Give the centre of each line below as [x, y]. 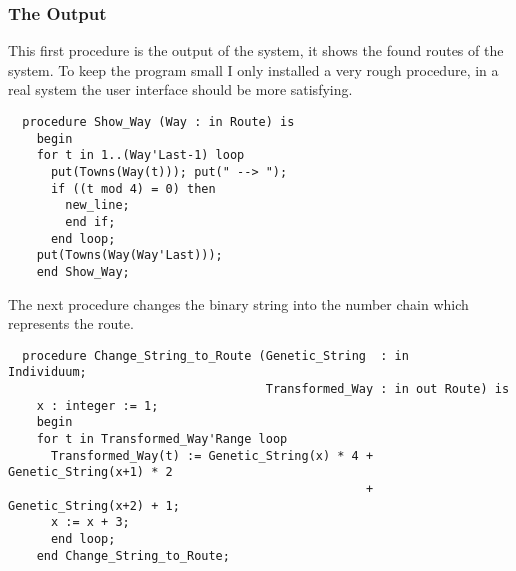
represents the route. [71, 323]
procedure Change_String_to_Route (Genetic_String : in [215, 355]
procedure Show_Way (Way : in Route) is [158, 122]
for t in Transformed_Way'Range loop [162, 439]
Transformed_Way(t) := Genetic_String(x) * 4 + [212, 455]
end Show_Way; [83, 271]
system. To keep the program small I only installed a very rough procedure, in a [253, 69]
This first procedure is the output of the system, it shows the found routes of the [256, 50]
